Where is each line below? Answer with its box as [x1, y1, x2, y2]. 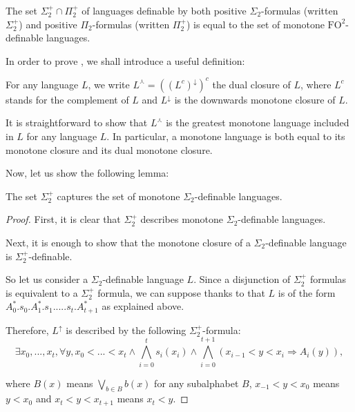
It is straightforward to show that [6, 115, 148, 130]
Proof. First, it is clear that [6, 212, 121, 226]
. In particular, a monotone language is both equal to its [106, 129, 345, 144]
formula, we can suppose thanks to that [97, 285, 265, 300]
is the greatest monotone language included [166, 115, 349, 130]
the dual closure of [212, 77, 291, 91]
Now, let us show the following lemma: [6, 166, 169, 180]
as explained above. [102, 299, 184, 313]
